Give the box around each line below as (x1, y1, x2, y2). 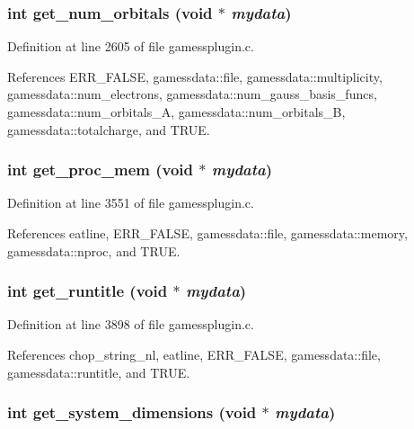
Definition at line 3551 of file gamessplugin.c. (7, 193, 254, 212)
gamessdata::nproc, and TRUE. (7, 241, 181, 260)
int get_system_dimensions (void (7, 401, 257, 424)
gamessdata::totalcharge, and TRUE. (7, 120, 210, 139)
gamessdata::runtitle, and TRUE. (7, 362, 190, 381)
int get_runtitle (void (7, 280, 168, 302)
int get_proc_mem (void (7, 158, 194, 181)
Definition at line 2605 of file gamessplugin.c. (7, 37, 254, 56)
